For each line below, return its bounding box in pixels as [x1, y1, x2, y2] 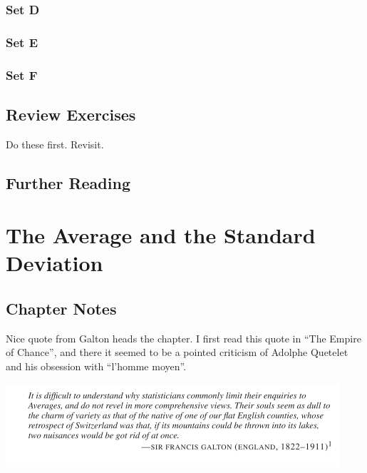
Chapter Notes [6, 297, 117, 320]
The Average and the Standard [6, 220, 316, 250]
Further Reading [6, 171, 130, 193]
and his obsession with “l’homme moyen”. [6, 359, 187, 374]
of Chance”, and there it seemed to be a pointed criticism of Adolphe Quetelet [6, 345, 348, 360]
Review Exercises [6, 103, 136, 125]
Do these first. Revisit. [6, 136, 104, 151]
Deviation [6, 248, 103, 278]
